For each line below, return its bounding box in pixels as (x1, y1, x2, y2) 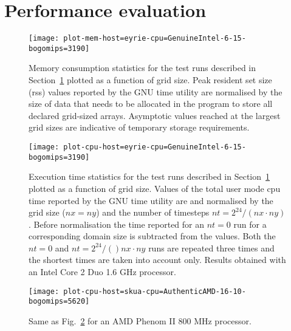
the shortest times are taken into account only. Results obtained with (29, 253, 286, 266)
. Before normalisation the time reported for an (29, 217, 205, 230)
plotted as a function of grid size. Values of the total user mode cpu (29, 182, 281, 194)
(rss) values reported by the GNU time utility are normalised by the (29, 85, 282, 98)
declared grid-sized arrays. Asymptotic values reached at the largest (29, 109, 281, 121)
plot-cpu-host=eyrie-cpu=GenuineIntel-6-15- (63, 143, 246, 151)
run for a (233, 217, 267, 230)
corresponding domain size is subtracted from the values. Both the (29, 230, 276, 242)
